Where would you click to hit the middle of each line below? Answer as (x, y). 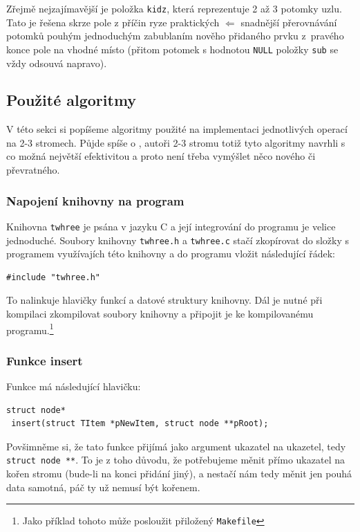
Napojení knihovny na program (95, 200)
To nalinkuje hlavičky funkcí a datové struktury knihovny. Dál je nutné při (164, 300)
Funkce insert (45, 360)
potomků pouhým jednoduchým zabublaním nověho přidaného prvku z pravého (175, 36)
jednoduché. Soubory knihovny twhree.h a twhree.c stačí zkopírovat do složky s (178, 240)
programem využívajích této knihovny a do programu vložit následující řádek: (171, 254)
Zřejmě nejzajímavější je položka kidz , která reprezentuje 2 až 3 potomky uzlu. (174, 8)
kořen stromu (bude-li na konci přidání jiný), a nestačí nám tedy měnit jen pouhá (179, 474)
